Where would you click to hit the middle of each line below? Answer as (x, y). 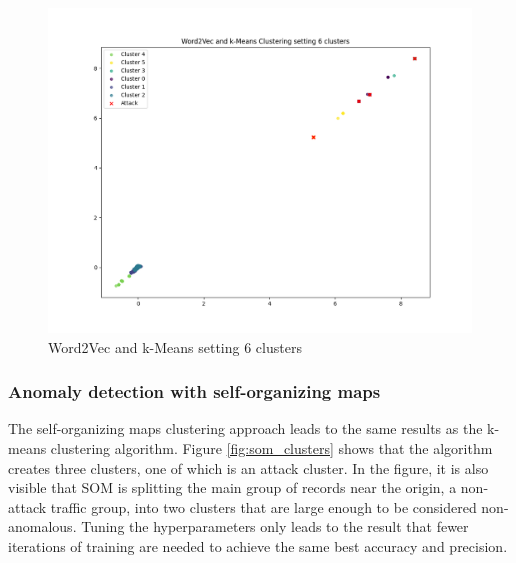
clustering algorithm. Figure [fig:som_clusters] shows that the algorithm (271, 448)
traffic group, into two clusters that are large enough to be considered (263, 506)
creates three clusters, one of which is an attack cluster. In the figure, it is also (248, 467)
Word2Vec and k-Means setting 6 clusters (175, 346)
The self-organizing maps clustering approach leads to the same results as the (245, 428)
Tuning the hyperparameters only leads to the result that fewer (275, 526)
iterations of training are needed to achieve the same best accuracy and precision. (258, 546)
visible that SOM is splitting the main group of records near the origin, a (232, 487)
